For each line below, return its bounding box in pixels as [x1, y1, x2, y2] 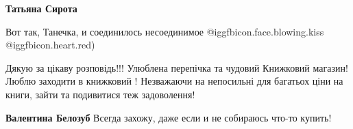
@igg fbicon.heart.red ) [5, 38, 95, 52]
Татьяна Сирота [5, 1, 77, 15]
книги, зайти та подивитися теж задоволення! [5, 87, 195, 101]
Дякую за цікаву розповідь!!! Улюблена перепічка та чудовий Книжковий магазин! [5, 60, 348, 74]
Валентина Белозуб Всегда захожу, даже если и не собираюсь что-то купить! [5, 110, 332, 124]
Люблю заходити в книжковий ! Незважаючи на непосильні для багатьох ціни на [5, 74, 343, 88]
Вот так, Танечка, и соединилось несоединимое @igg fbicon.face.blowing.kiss [5, 24, 324, 38]
